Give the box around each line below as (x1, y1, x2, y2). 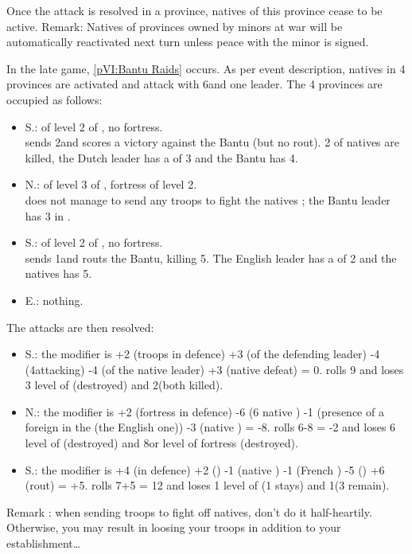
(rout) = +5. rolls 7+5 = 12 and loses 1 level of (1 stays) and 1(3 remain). (25, 477, 390, 494)
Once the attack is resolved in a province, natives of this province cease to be (6, 2, 383, 18)
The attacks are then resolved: (6, 318, 154, 335)
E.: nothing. (25, 291, 84, 308)
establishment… (6, 535, 81, 552)
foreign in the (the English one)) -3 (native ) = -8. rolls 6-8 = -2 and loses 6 (25, 419, 396, 435)
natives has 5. (25, 265, 92, 282)
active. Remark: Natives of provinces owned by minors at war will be (6, 18, 343, 34)
